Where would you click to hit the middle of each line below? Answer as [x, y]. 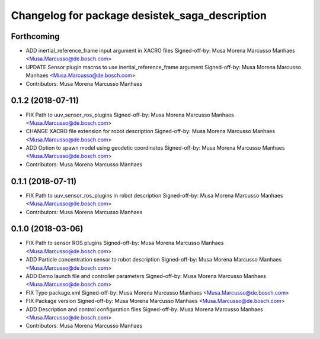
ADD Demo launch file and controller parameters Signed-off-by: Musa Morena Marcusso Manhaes [146, 276]
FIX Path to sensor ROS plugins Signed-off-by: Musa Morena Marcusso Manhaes [125, 243]
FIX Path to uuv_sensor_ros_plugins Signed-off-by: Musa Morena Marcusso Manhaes [130, 115]
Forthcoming [35, 36]
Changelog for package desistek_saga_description [139, 15]
